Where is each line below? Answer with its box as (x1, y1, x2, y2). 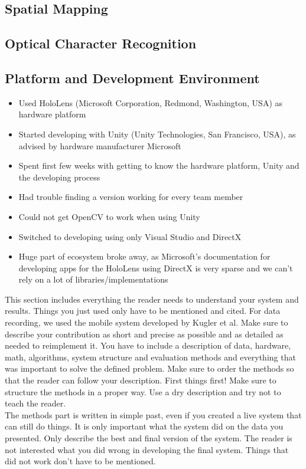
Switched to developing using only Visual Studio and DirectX (18, 230, 242, 242)
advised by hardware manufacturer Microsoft (18, 139, 181, 152)
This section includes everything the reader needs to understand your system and (5, 293, 299, 305)
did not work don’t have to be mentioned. (5, 455, 156, 467)
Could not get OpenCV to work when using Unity (18, 210, 200, 222)
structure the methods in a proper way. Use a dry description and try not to (5, 385, 281, 398)
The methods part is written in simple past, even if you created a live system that (5, 408, 302, 421)
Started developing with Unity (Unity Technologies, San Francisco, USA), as (18, 127, 296, 140)
